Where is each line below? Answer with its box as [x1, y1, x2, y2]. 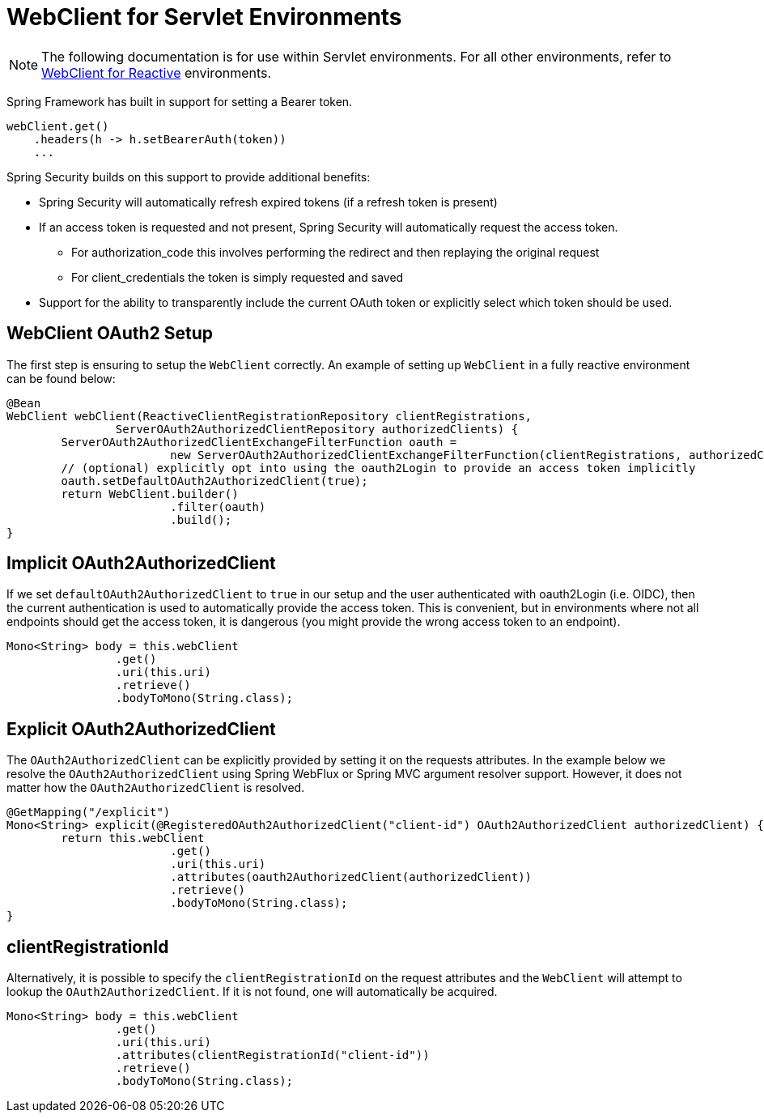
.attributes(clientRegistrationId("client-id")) [115, 1049, 430, 1062]
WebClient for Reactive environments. [41, 64, 272, 81]
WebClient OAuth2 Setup [6, 323, 213, 344]
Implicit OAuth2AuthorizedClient [6, 553, 276, 574]
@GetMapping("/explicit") [6, 806, 171, 819]
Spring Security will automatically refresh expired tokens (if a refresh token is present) [39, 194, 498, 209]
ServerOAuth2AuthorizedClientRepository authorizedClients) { [115, 422, 519, 436]
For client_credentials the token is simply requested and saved [71, 270, 404, 284]
